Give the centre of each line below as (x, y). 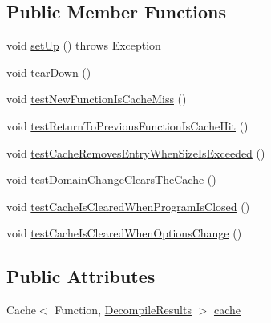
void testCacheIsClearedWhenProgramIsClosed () (128, 206)
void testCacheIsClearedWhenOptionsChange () (124, 233)
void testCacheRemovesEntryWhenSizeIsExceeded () (136, 152)
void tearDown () (49, 72)
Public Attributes (81, 276)
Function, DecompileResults (123, 310)
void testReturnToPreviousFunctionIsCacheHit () (127, 125)
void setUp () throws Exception (84, 45)
